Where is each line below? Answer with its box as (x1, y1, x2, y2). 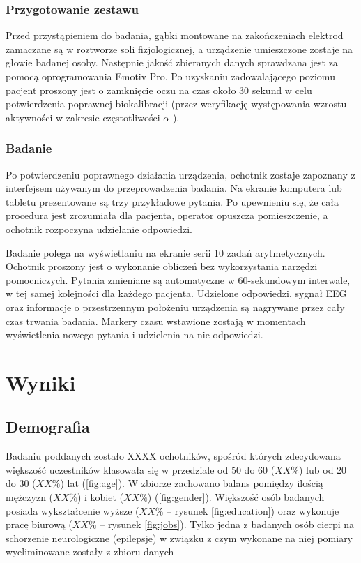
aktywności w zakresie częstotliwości (6, 110, 160, 124)
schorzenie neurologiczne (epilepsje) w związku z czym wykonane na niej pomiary (6, 530, 353, 545)
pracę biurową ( (6, 517, 72, 532)
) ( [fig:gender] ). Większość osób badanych (147, 490, 325, 504)
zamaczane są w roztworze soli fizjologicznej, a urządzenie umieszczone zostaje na (6, 41, 353, 56)
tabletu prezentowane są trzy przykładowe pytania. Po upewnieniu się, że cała (6, 194, 339, 209)
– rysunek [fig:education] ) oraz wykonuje (167, 503, 339, 518)
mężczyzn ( (6, 490, 54, 504)
